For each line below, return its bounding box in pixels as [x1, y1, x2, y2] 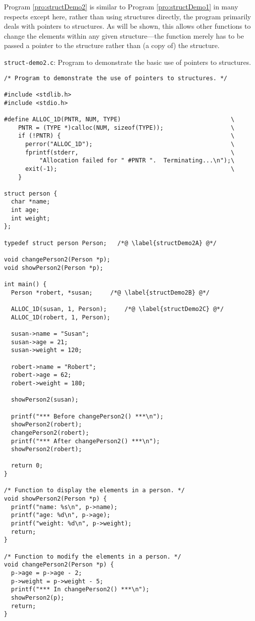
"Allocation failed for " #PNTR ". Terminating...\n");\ [39, 157, 235, 164]
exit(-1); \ [25, 165, 235, 172]
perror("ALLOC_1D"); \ [25, 140, 235, 148]
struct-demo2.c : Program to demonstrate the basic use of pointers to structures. [4, 56, 251, 67]
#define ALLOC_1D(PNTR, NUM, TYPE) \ [4, 115, 235, 123]
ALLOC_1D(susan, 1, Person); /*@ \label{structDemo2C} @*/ [11, 306, 224, 312]
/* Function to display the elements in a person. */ [4, 487, 185, 494]
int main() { [4, 281, 47, 288]
